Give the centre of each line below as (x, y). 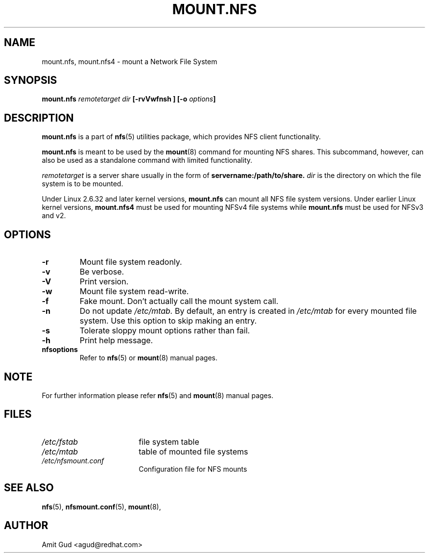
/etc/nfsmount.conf (73, 460)
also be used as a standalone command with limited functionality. (147, 160)
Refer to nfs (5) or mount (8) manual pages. (148, 358)
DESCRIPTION (39, 118)
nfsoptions (60, 350)
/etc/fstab (60, 442)
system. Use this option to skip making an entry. (168, 321)
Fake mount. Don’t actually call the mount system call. (179, 301)
